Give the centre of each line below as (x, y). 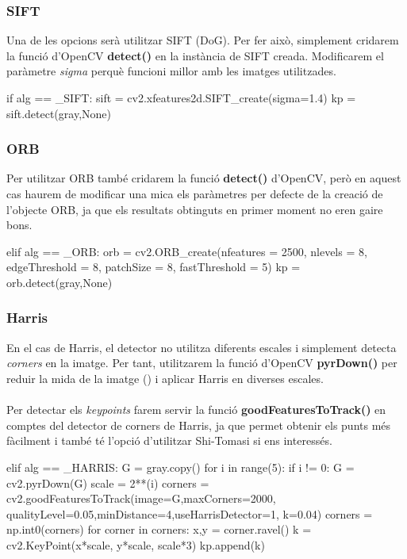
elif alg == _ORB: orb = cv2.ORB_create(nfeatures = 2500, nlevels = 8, (187, 251)
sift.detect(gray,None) (59, 113)
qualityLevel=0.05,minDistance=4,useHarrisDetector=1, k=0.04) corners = (190, 513)
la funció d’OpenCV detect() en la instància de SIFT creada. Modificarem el (195, 55)
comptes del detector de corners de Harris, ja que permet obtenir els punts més (199, 425)
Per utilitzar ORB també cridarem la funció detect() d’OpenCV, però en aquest (204, 178)
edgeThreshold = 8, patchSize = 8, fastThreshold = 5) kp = (154, 267)
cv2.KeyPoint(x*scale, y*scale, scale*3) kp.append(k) (136, 544)
